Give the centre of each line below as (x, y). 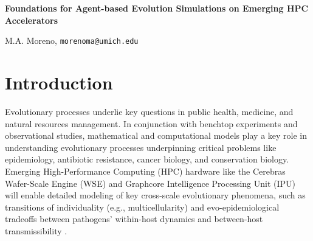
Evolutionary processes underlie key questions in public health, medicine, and (149, 111)
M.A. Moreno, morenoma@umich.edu (72, 40)
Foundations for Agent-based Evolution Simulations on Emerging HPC (157, 8)
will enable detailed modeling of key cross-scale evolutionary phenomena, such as (155, 195)
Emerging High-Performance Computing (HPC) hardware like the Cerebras (145, 171)
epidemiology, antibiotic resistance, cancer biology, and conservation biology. (147, 159)
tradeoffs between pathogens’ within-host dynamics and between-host (134, 219)
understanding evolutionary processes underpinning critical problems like (141, 147)
